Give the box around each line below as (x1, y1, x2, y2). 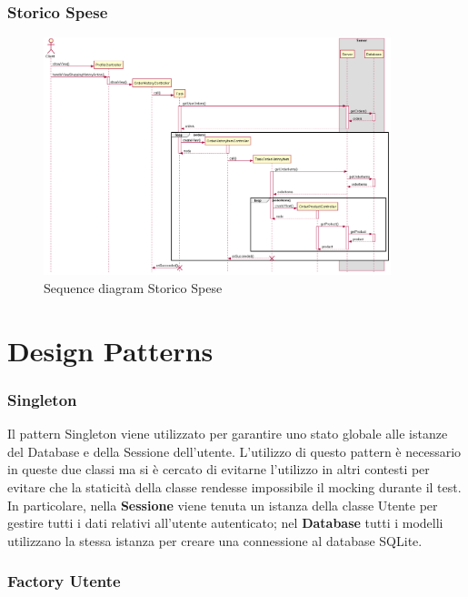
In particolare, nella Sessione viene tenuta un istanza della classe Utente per (7, 495, 438, 514)
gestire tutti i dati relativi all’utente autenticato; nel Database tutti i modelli (7, 513, 443, 532)
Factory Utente (7, 570, 121, 592)
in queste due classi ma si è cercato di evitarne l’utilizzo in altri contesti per (7, 460, 430, 479)
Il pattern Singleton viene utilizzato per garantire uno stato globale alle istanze (7, 424, 448, 443)
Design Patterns (7, 331, 214, 369)
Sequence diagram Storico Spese (44, 278, 223, 298)
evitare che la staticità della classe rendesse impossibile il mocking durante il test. (7, 478, 462, 496)
